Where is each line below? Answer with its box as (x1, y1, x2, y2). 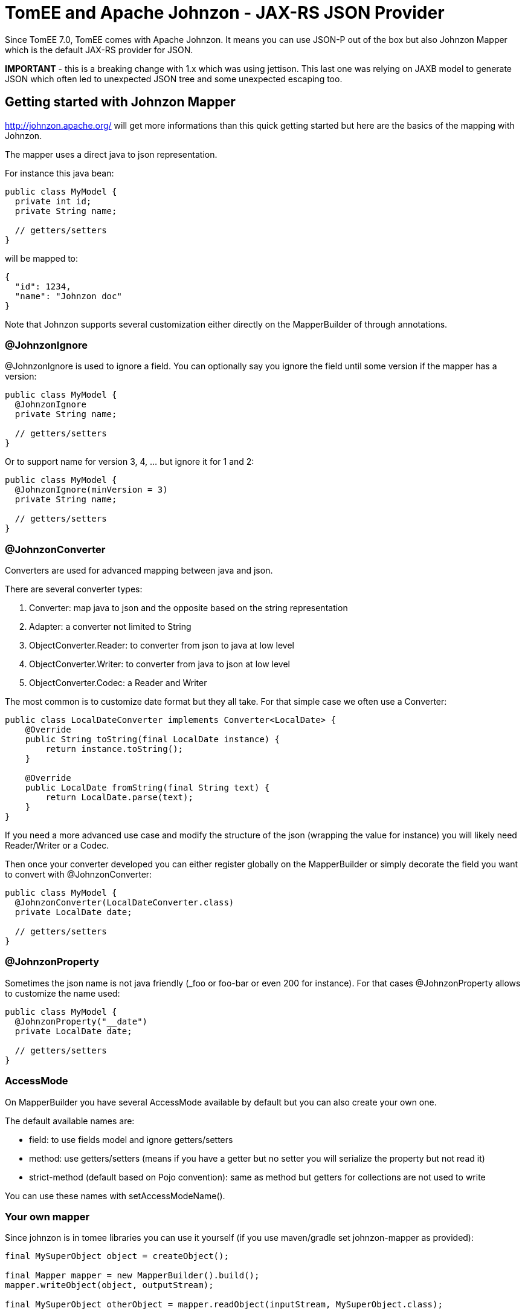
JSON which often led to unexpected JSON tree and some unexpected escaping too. (5, 73, 343, 84)
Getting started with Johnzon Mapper (5, 94, 236, 110)
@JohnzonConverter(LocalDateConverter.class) (14, 898, 234, 908)
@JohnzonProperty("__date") (14, 1016, 148, 1026)
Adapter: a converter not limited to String (29, 621, 192, 632)
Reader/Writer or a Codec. (5, 840, 109, 851)
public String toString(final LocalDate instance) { (25, 734, 280, 745)
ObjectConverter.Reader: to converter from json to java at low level (29, 640, 294, 651)
